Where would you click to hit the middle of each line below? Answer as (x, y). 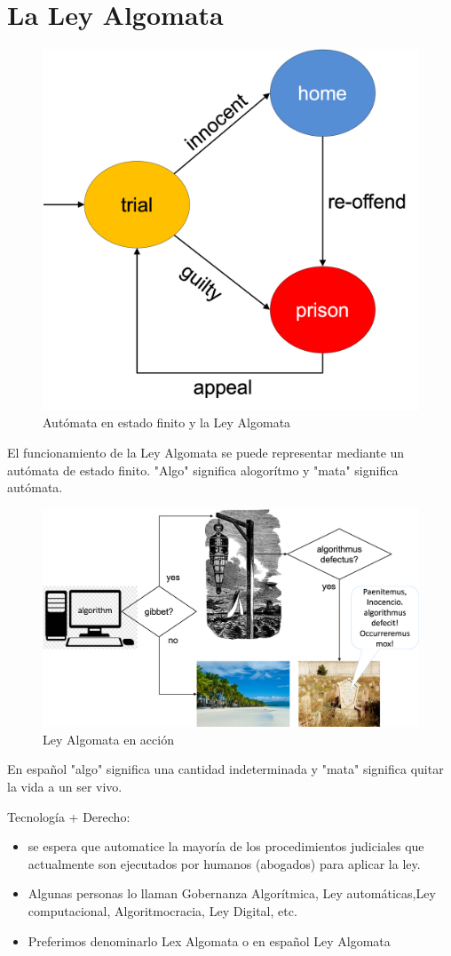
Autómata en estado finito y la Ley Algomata (167, 422)
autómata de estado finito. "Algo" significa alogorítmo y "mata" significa (203, 470)
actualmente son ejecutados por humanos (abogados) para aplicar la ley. (224, 863)
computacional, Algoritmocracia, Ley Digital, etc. (162, 910)
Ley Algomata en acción (108, 739)
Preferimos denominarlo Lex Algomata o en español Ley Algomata (209, 940)
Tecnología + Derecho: (69, 816)
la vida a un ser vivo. (65, 787)
